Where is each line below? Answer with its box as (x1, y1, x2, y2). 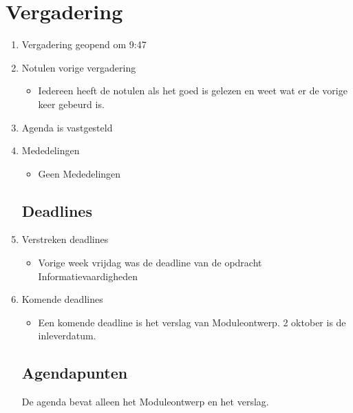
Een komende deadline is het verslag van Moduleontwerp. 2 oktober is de (38, 315, 346, 329)
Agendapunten (21, 362, 128, 383)
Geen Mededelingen (38, 166, 121, 180)
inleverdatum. (38, 328, 96, 343)
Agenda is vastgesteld (21, 120, 113, 134)
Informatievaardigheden (38, 268, 138, 283)
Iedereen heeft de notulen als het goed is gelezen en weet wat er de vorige (38, 83, 347, 98)
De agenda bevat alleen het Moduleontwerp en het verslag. (21, 394, 269, 409)
